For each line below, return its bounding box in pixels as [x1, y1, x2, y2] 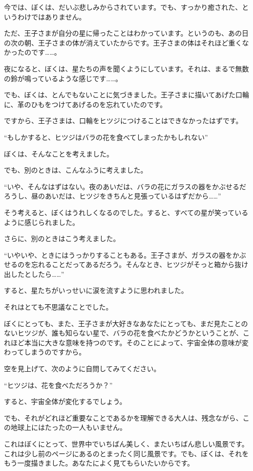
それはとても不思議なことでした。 [4, 302, 113, 312]
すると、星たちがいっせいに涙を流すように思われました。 [4, 285, 188, 295]
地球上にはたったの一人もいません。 [10, 422, 127, 432]
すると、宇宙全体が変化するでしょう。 [4, 396, 126, 406]
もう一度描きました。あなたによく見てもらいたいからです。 [4, 458, 194, 468]
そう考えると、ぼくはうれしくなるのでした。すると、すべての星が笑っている [4, 207, 249, 217]
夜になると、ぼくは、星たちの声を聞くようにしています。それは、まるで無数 [4, 63, 249, 73]
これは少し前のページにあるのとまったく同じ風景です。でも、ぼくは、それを [4, 448, 249, 458]
